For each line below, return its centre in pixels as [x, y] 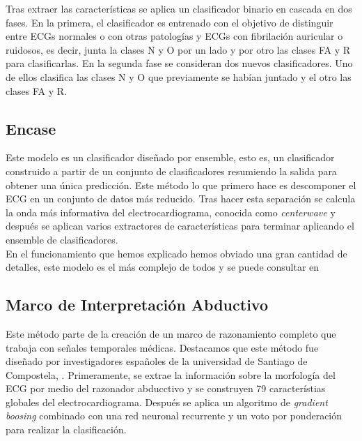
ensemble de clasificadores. [62, 239]
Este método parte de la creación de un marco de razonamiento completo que [171, 333]
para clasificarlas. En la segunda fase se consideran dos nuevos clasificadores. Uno [179, 63]
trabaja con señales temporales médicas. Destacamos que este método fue [162, 347]
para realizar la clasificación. [66, 429]
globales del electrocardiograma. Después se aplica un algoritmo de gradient [167, 402]
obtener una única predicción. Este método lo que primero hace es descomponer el [181, 185]
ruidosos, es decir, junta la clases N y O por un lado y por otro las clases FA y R [178, 49]
